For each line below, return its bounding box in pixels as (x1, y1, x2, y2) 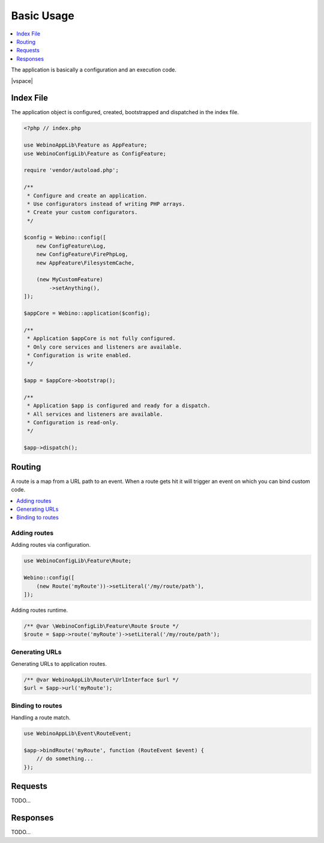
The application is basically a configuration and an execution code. (11, 66, 177, 73)
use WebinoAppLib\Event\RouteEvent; (23, 730, 132, 737)
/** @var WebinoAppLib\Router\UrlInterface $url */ (23, 677, 179, 683)
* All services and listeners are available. (27, 410, 163, 418)
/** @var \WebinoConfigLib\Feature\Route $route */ (23, 622, 179, 629)
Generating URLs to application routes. (11, 660, 107, 668)
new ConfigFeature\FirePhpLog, (36, 251, 128, 258)
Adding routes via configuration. (11, 541, 91, 549)
